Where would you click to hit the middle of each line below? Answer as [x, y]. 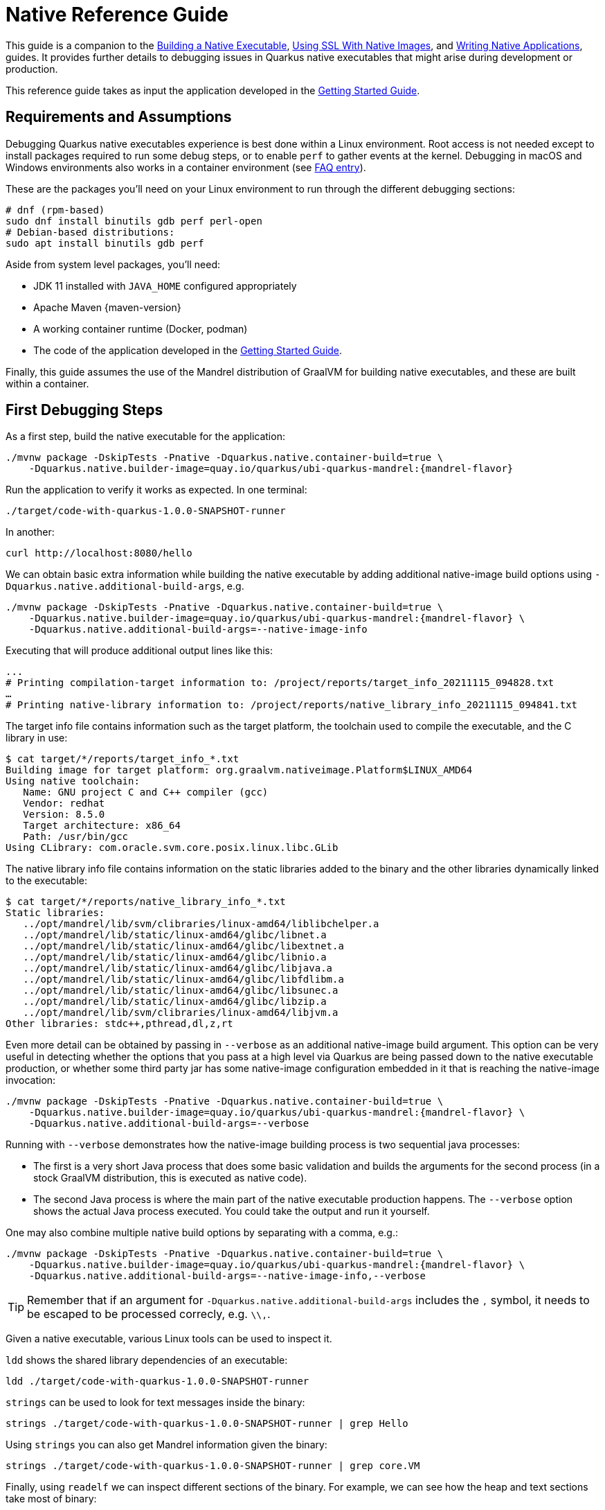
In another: [30, 532]
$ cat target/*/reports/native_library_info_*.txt [146, 902]
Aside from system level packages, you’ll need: [113, 264]
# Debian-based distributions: [90, 232]
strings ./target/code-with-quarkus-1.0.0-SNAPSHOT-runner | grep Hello [207, 1424]
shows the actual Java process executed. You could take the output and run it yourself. [232, 1211]
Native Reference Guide [117, 15]
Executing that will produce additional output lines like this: [139, 651]
